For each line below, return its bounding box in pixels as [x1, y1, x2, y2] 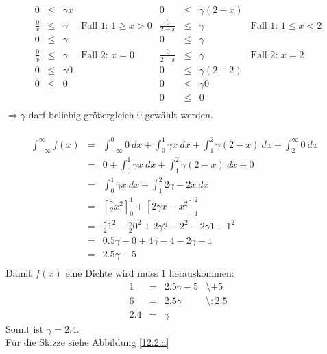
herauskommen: [169, 265, 234, 279]
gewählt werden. [145, 107, 213, 121]
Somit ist [5, 321, 44, 336]
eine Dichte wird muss [65, 265, 158, 279]
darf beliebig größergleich [28, 107, 134, 121]
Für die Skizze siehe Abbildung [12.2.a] [5, 335, 169, 349]
